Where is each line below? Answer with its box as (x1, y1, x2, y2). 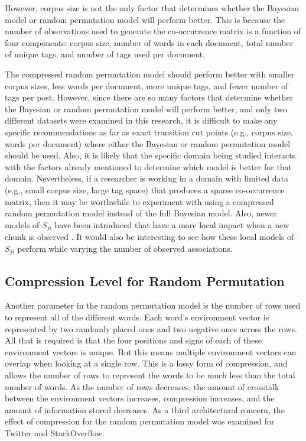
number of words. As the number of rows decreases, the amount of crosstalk (5, 380, 279, 393)
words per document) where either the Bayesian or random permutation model (5, 137, 291, 150)
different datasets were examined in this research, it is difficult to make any (5, 114, 278, 127)
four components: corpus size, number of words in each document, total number (5, 36, 294, 48)
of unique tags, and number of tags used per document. (5, 48, 206, 60)
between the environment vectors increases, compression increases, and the (5, 392, 275, 404)
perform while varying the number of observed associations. (17, 242, 233, 254)
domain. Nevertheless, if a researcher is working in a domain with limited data (5, 172, 288, 184)
